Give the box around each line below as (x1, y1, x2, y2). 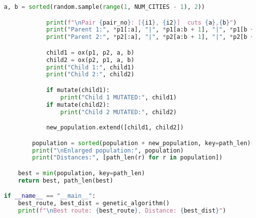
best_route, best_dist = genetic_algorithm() (18, 200, 170, 207)
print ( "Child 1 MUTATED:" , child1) (60, 93, 177, 101)
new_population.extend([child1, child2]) (46, 124, 184, 131)
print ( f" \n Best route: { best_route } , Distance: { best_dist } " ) (18, 207, 226, 215)
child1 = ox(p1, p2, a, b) (46, 49, 134, 56)
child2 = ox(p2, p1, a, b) (46, 56, 134, 63)
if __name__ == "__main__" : (4, 192, 96, 200)
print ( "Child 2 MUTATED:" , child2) (60, 108, 177, 116)
